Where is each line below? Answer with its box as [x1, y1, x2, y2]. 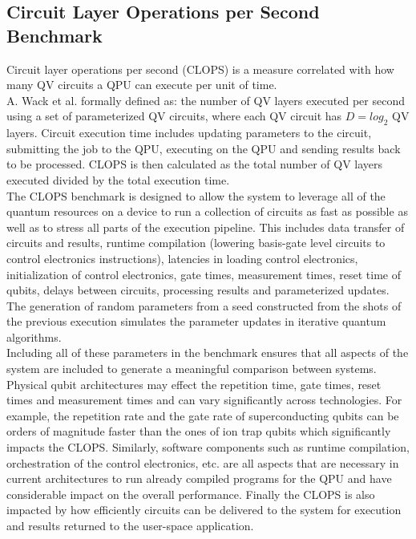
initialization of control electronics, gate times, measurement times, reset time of [6, 265, 402, 282]
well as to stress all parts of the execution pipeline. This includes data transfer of [6, 218, 405, 235]
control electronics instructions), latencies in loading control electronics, [6, 249, 358, 266]
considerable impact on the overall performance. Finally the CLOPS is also [6, 485, 375, 502]
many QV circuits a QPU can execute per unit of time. [6, 76, 277, 93]
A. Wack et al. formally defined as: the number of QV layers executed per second [6, 91, 405, 108]
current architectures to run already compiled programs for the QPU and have [6, 470, 392, 487]
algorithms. [6, 328, 62, 345]
